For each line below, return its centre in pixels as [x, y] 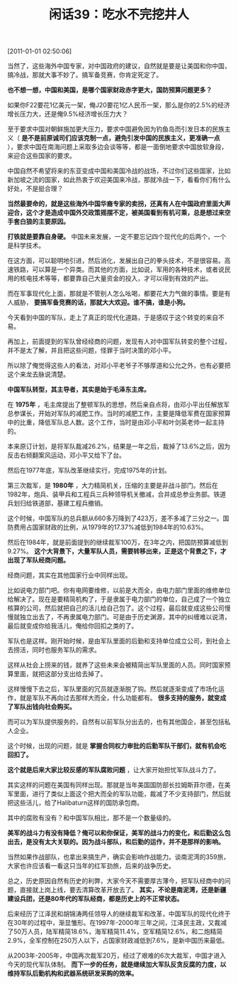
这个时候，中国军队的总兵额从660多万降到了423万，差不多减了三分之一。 [115, 518]
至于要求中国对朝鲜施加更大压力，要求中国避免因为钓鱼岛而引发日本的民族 [116, 129]
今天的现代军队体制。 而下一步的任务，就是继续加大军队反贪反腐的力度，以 [117, 965]
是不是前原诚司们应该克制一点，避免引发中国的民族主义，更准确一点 [120, 138]
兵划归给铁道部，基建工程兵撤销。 [57, 503]
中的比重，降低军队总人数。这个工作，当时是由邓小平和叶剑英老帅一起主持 [116, 422]
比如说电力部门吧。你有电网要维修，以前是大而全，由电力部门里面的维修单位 [119, 590]
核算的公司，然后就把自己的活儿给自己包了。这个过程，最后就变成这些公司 [116, 608]
